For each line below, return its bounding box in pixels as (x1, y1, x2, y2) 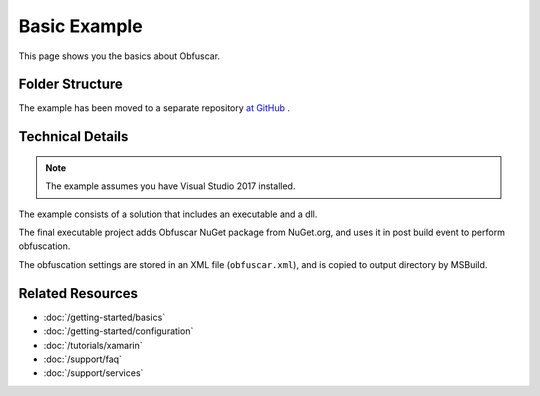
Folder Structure (18, 76, 124, 93)
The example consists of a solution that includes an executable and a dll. (18, 208, 318, 220)
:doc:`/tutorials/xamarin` (43, 339, 143, 351)
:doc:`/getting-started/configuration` (43, 325, 194, 337)
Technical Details (18, 128, 129, 145)
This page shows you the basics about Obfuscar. (18, 50, 220, 62)
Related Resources (18, 285, 139, 302)
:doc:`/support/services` (43, 367, 144, 379)
